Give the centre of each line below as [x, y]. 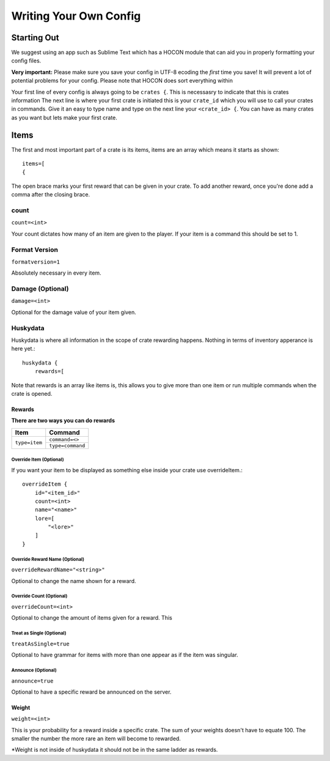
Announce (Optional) [34, 670]
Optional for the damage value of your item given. [74, 312]
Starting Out [35, 38]
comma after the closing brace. [51, 195]
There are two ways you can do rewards [63, 421]
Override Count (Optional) [39, 596]
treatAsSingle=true [40, 644]
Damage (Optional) [40, 289]
